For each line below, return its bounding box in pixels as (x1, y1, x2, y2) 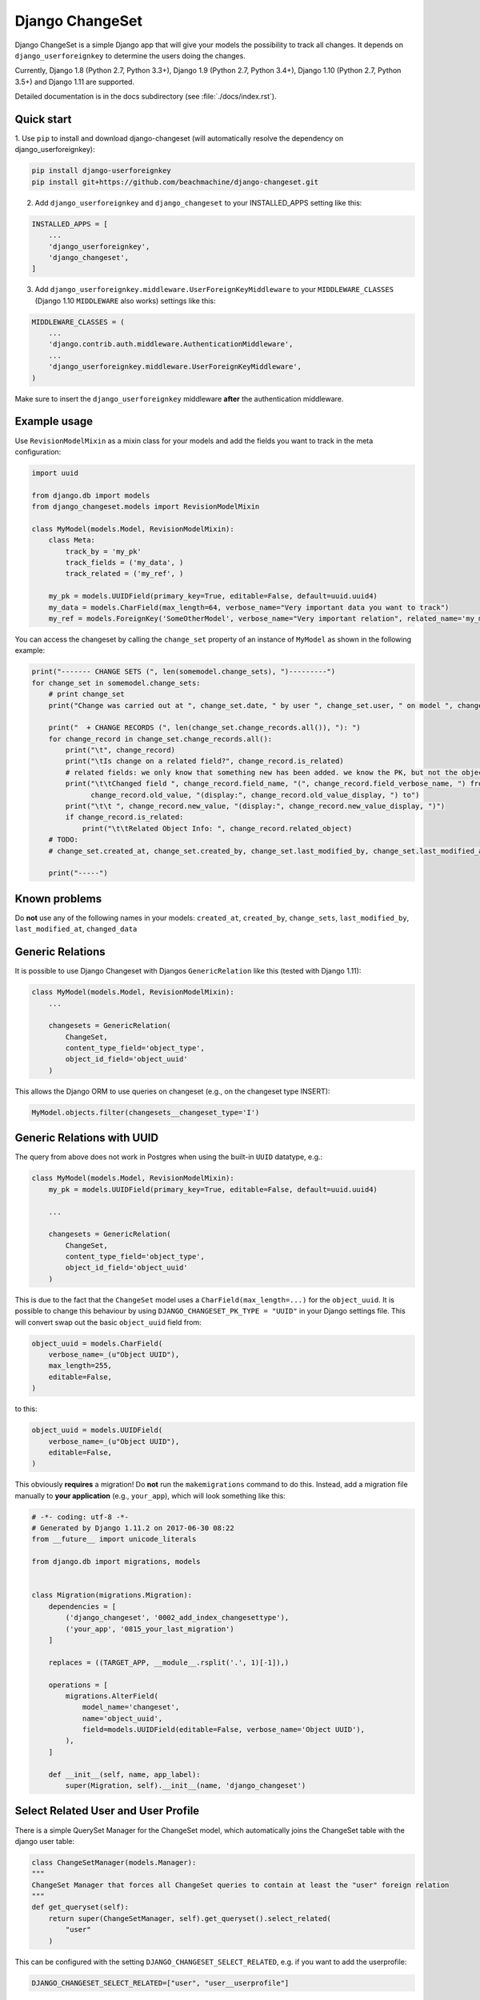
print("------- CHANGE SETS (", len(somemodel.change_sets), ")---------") (31, 667, 336, 676)
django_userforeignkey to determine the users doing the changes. (14, 50, 246, 60)
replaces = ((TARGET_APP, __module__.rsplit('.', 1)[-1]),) (48, 1658, 290, 1667)
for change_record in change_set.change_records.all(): (48, 734, 273, 743)
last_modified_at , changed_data (14, 924, 138, 934)
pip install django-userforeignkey (31, 166, 171, 175)
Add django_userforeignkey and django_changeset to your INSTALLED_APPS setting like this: (34, 198, 362, 207)
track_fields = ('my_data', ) (65, 558, 184, 567)
